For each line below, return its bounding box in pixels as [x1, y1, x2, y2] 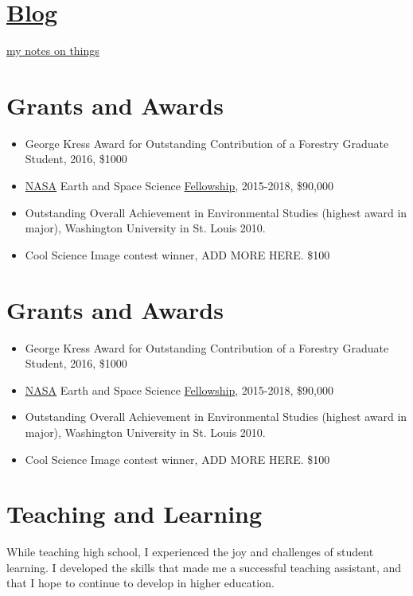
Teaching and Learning [6, 497, 263, 530]
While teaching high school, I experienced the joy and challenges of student [6, 543, 374, 560]
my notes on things [6, 42, 99, 59]
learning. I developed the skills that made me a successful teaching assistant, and [6, 559, 402, 575]
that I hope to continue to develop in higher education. [6, 575, 275, 591]
